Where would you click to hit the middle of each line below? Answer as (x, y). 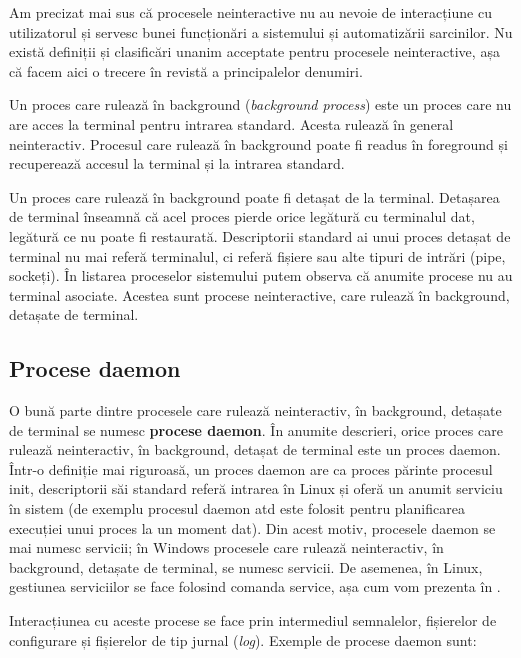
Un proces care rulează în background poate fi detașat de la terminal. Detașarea (254, 196)
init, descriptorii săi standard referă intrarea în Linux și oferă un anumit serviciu (256, 488)
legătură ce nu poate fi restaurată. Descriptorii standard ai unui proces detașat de (260, 235)
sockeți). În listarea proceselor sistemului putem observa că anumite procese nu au (261, 275)
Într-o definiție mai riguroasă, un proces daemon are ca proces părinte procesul (251, 468)
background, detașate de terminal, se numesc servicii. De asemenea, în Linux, (246, 566)
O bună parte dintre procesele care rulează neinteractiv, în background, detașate (255, 410)
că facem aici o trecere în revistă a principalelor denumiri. (186, 70)
